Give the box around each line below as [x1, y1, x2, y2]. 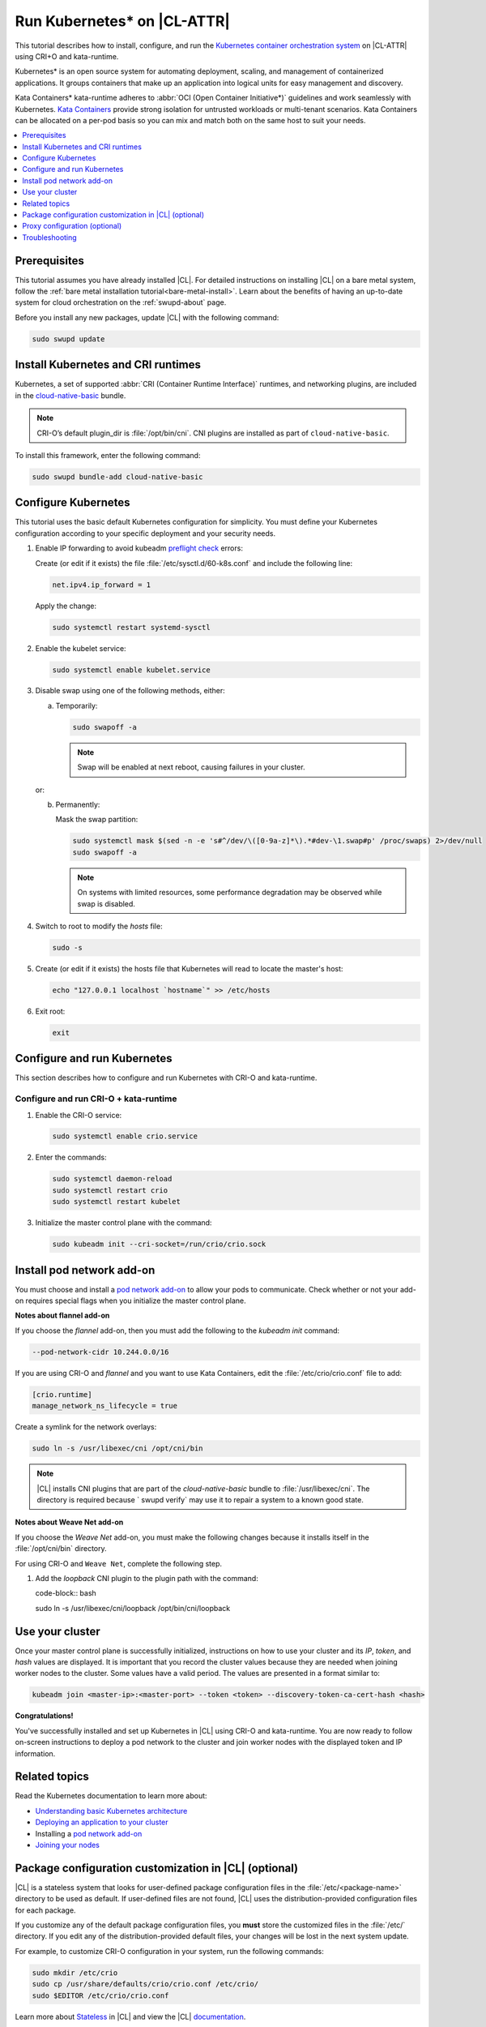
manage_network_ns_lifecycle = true [32, 1401, 178, 1411]
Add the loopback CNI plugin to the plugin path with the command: [35, 1573, 258, 1583]
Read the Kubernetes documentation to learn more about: [15, 1791, 207, 1801]
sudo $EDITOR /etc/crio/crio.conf [32, 1991, 169, 2000]
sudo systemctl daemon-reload [52, 1174, 173, 1184]
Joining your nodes [35, 1840, 100, 1849]
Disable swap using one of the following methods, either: [35, 686, 226, 696]
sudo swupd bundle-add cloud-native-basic [32, 472, 203, 482]
